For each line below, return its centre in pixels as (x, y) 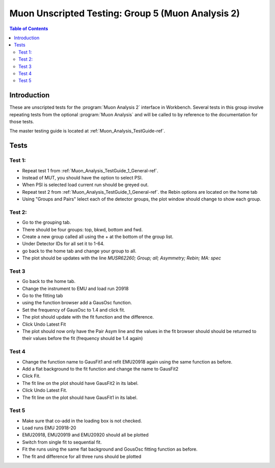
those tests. (22, 121)
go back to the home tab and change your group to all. (79, 251)
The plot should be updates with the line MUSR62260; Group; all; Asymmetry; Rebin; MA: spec (122, 258)
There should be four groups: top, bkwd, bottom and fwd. (82, 229)
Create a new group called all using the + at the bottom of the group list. (98, 237)
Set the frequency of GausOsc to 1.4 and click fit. (74, 310)
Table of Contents (29, 29)
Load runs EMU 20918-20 (49, 428)
